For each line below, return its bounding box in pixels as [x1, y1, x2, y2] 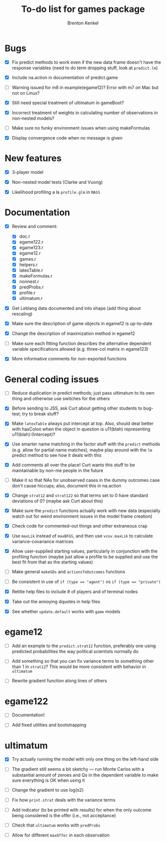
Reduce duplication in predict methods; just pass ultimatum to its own [11, 390, 155, 396]
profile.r [19, 289, 36, 295]
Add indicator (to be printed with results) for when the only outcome [11, 807, 152, 813]
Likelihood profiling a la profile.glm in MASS [11, 189, 100, 195]
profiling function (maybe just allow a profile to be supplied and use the [11, 554, 158, 560]
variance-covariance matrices [11, 538, 74, 544]
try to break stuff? [22, 411, 59, 417]
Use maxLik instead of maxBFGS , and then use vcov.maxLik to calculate [11, 533, 154, 539]
